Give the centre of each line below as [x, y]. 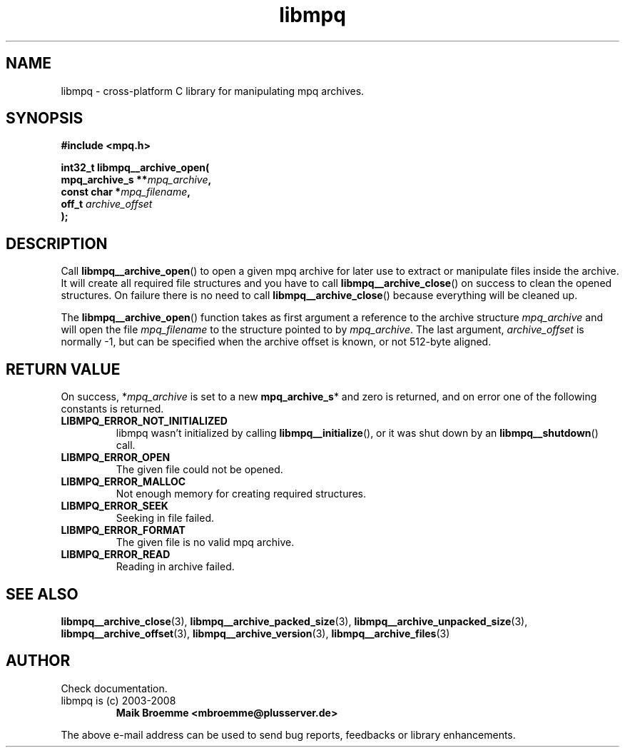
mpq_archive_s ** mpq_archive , [136, 180]
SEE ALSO [42, 594]
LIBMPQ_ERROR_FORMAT [123, 530]
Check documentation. [114, 688]
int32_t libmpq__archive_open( [135, 168]
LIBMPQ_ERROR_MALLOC [123, 482]
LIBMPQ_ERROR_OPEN [116, 458]
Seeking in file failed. [165, 518]
